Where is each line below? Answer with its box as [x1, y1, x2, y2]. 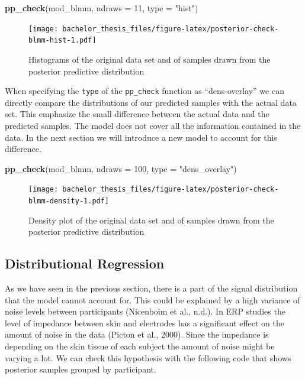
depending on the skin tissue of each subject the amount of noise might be [5, 339, 275, 352]
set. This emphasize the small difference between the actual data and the [5, 108, 269, 120]
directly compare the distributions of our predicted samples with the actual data [5, 96, 297, 108]
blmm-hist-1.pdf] [28, 36, 97, 45]
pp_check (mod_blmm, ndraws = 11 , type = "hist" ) [5, 2, 198, 14]
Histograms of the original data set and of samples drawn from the [28, 53, 271, 65]
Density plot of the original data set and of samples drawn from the [28, 213, 274, 226]
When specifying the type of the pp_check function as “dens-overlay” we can [5, 85, 284, 97]
